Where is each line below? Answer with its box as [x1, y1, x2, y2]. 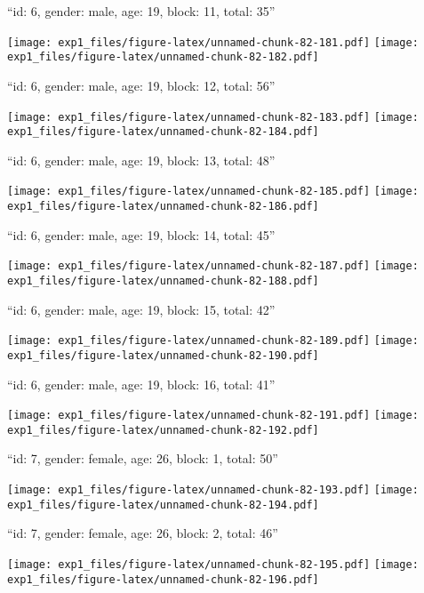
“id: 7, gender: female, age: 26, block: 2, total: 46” [7, 524, 278, 542]
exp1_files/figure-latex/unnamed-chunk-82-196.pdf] [7, 573, 319, 586]
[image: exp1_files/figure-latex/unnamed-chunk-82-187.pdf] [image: [7, 260, 419, 273]
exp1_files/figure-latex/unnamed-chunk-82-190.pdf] [7, 349, 319, 362]
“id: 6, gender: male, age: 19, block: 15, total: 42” [7, 300, 276, 318]
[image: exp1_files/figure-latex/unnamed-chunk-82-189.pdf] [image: [7, 334, 419, 348]
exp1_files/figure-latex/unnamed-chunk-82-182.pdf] [7, 51, 319, 64]
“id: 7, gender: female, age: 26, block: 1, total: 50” [7, 449, 278, 468]
